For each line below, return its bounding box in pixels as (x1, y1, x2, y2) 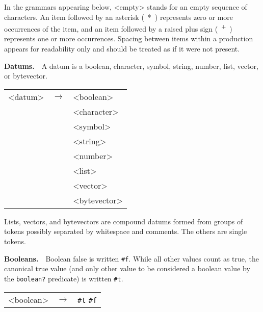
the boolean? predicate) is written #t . (4, 273, 123, 283)
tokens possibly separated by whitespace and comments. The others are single (4, 226, 247, 237)
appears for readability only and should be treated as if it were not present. (4, 43, 240, 54)
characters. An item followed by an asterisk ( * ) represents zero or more (4, 11, 233, 22)
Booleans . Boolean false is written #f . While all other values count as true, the (4, 253, 259, 264)
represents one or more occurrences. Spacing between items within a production (4, 33, 253, 44)
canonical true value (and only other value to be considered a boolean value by (4, 263, 250, 274)
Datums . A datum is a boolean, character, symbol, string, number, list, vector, (4, 60, 258, 71)
